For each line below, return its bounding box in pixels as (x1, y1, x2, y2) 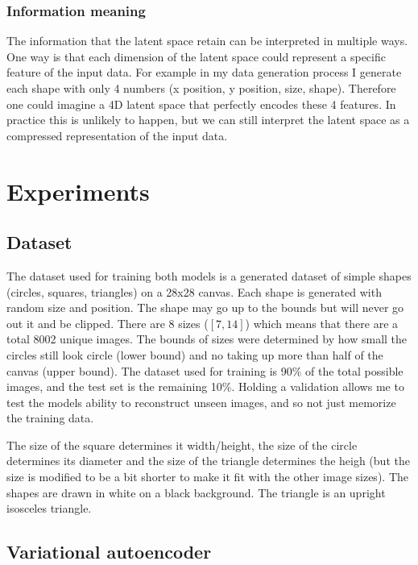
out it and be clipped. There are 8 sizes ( (6, 314, 209, 331)
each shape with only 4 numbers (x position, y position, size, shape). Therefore (6, 80, 396, 96)
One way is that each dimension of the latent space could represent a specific (6, 48, 386, 64)
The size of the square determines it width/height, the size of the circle (6, 436, 358, 453)
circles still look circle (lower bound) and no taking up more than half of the (6, 346, 383, 363)
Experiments (6, 174, 150, 207)
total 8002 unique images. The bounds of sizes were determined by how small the (6, 330, 408, 347)
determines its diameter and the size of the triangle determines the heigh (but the (6, 452, 410, 469)
